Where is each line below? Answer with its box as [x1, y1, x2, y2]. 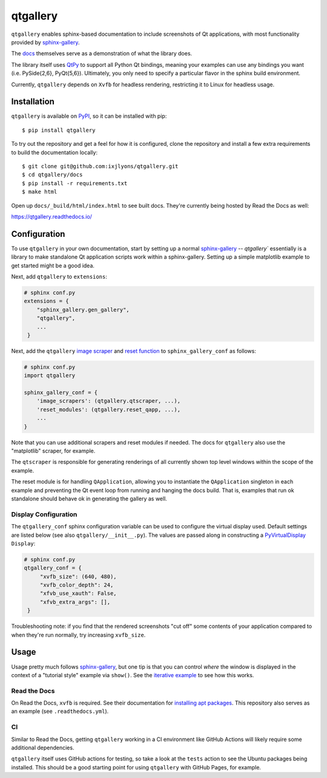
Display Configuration [11, 510, 78, 519]
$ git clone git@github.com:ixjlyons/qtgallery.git [22, 163, 179, 169]
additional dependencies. [11, 744, 74, 751]
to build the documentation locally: [11, 149, 98, 156]
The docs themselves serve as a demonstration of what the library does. [11, 50, 193, 57]
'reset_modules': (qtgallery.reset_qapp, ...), [36, 406, 181, 413]
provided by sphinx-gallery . [11, 38, 80, 46]
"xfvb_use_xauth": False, [39, 590, 117, 597]
